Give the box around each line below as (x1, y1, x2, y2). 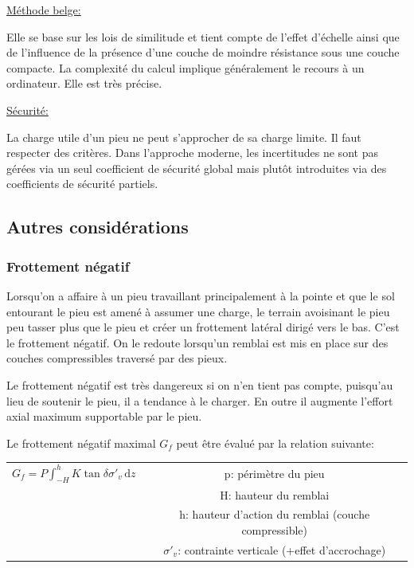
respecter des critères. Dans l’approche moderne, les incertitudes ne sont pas (6, 144, 378, 161)
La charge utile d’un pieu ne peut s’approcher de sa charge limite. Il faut (6, 128, 361, 145)
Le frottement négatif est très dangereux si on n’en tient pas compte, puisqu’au (6, 376, 393, 393)
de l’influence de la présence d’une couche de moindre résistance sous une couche (6, 44, 400, 61)
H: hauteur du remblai (220, 486, 330, 503)
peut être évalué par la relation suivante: (176, 434, 374, 451)
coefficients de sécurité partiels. (6, 175, 158, 192)
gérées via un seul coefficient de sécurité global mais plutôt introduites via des (6, 159, 387, 176)
